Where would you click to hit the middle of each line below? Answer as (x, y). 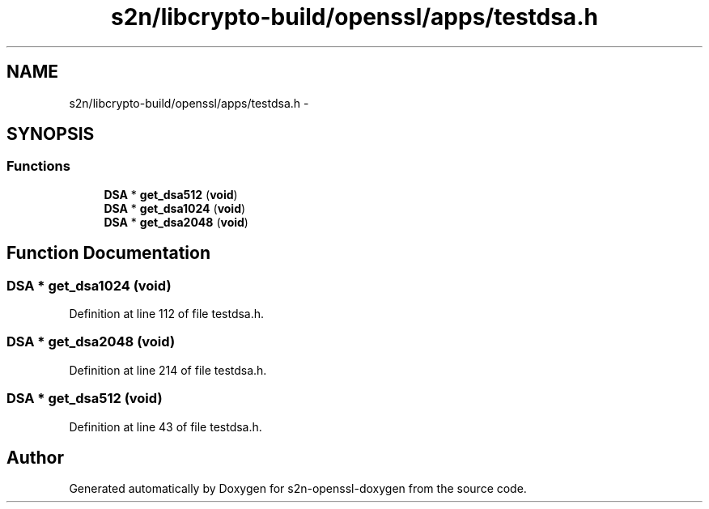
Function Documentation (108, 253)
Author (35, 457)
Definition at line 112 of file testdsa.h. (167, 314)
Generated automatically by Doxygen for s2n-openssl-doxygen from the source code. (298, 489)
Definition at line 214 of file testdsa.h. (168, 370)
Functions (38, 166)
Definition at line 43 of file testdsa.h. (166, 426)
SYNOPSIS (51, 134)
